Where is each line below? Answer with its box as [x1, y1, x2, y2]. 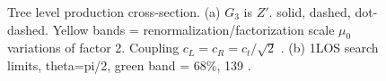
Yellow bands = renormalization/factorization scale [52, 20, 335, 38]
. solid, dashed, [268, 3, 351, 20]
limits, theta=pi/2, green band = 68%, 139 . [7, 55, 251, 74]
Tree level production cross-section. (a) [7, 3, 221, 20]
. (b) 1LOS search [280, 38, 379, 57]
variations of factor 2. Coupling [7, 38, 180, 57]
